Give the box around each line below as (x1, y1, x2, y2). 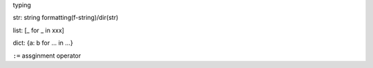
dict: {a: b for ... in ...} (12, 38, 73, 47)
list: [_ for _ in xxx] (12, 26, 65, 34)
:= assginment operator (12, 52, 82, 60)
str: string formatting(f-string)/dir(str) (12, 14, 119, 22)
